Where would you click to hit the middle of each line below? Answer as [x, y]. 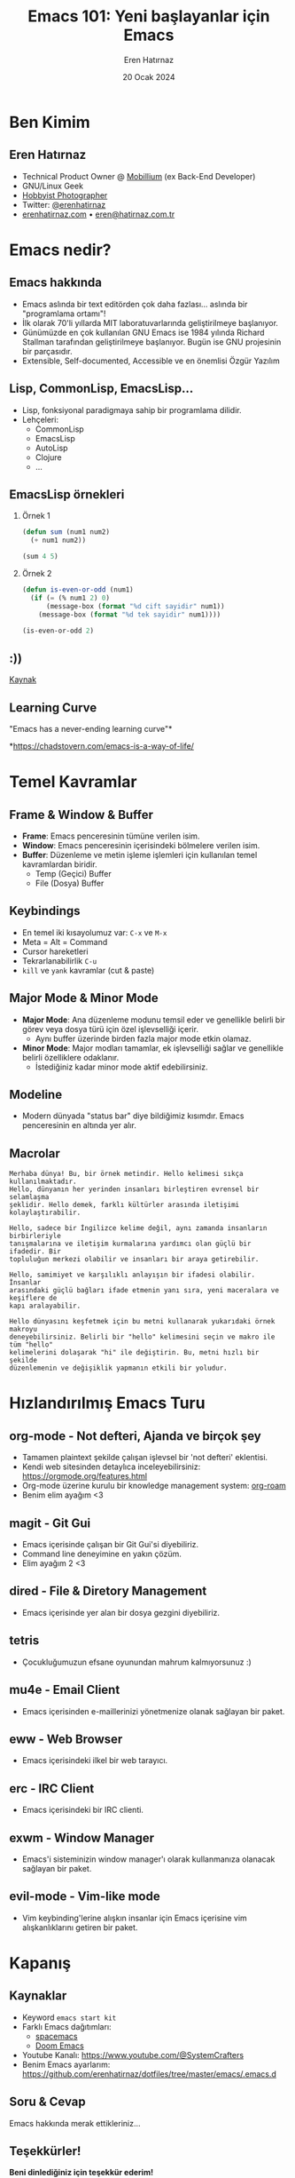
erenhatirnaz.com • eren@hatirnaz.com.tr [98, 214]
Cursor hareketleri [55, 951]
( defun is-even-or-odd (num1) [78, 590]
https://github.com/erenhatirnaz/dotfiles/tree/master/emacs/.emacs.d [149, 2074]
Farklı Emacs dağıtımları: [67, 2026]
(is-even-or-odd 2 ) [58, 631]
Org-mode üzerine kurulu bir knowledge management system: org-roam [154, 1486]
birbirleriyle [35, 1236]
